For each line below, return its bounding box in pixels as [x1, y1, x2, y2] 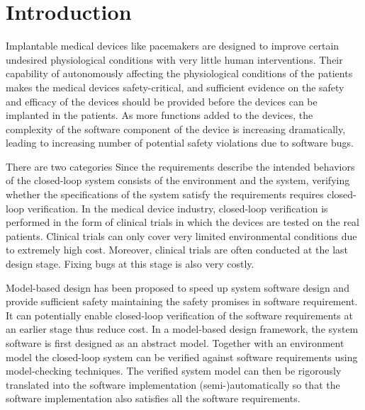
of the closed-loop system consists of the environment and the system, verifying [6, 173, 350, 188]
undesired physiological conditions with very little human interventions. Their [6, 52, 343, 67]
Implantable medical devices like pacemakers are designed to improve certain [6, 38, 339, 53]
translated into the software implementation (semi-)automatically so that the [6, 377, 340, 392]
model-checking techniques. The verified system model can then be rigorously [6, 363, 342, 378]
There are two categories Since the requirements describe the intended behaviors [6, 159, 355, 173]
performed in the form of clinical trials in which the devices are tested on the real [6, 215, 359, 229]
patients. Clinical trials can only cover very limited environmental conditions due [6, 228, 357, 243]
